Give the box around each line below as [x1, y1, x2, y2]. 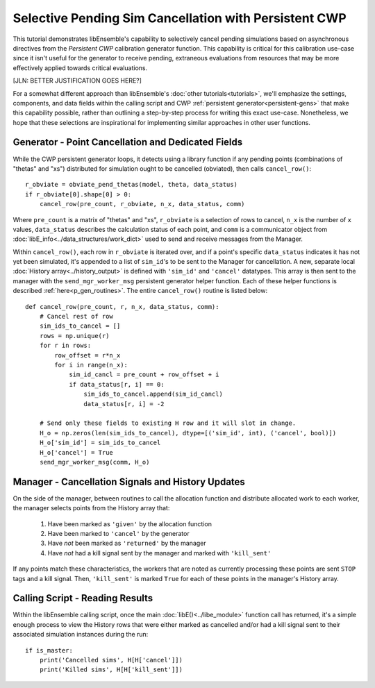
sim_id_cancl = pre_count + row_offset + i [69, 371, 219, 378]
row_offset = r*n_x [54, 351, 121, 359]
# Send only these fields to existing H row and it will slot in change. [39, 419, 297, 427]
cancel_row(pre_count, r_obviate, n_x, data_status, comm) [39, 200, 245, 208]
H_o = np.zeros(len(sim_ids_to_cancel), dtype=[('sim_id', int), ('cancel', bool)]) [39, 429, 337, 437]
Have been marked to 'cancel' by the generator [47, 529, 190, 537]
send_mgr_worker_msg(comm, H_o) [39, 458, 150, 466]
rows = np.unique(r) [39, 332, 110, 339]
